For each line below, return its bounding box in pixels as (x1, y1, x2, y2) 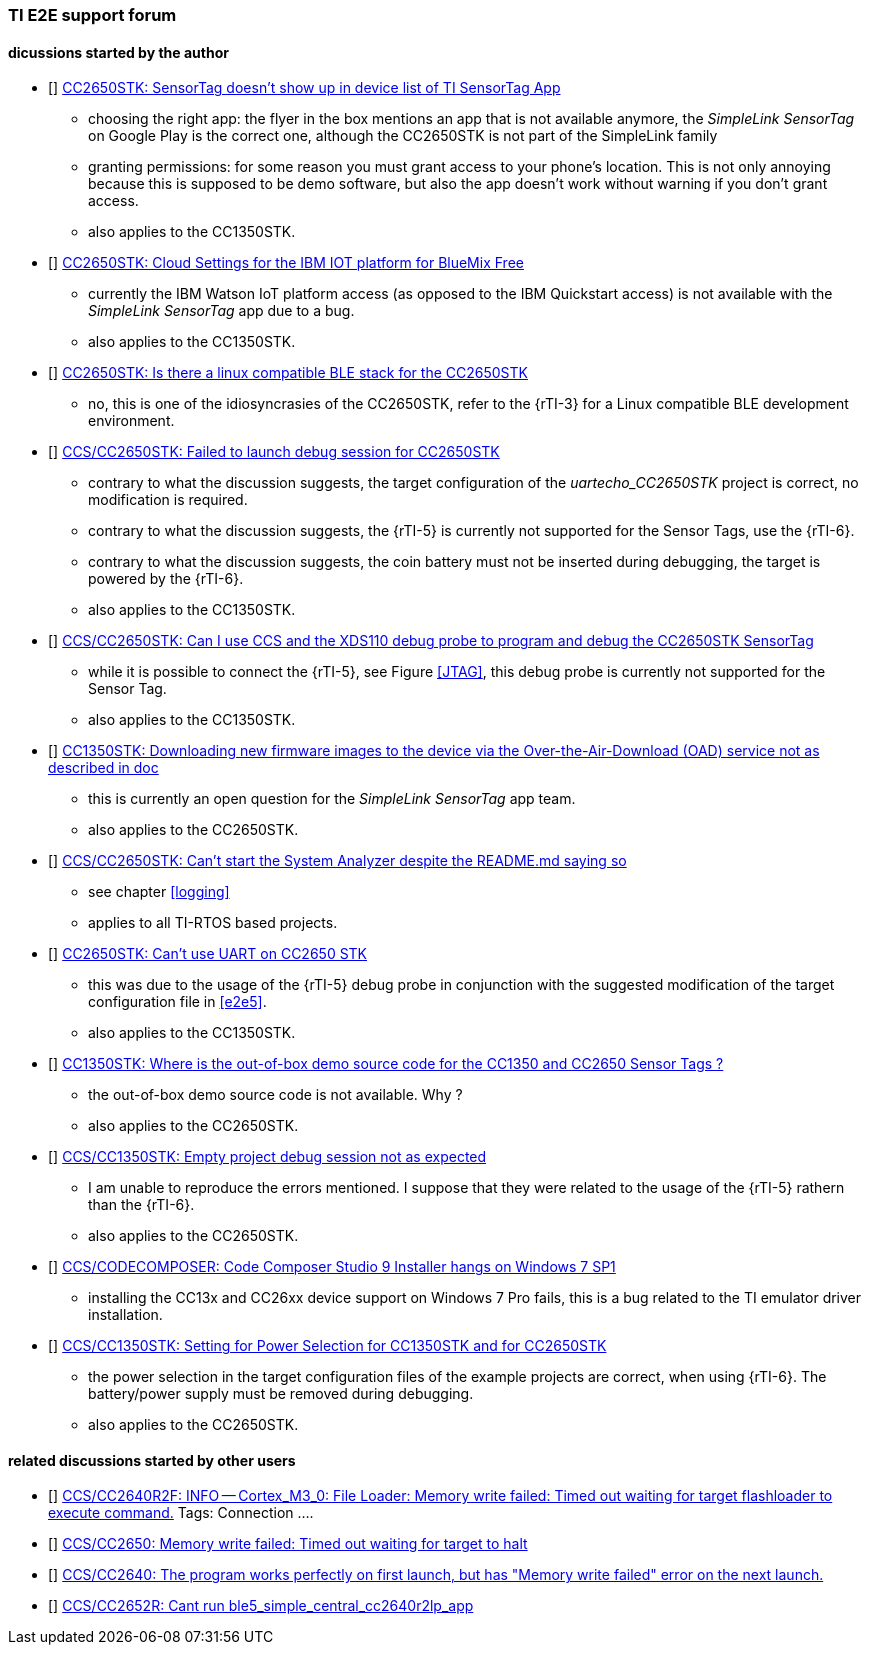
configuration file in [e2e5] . (88, 993, 267, 1011)
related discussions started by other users (8, 1451, 296, 1469)
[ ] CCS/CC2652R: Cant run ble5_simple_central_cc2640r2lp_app (48, 1597, 474, 1615)
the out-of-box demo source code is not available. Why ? (88, 1086, 463, 1104)
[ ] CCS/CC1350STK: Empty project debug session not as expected (48, 1148, 487, 1166)
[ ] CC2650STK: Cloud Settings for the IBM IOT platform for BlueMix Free (48, 254, 524, 272)
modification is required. (88, 491, 248, 509)
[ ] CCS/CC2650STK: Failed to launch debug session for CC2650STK (48, 443, 500, 461)
